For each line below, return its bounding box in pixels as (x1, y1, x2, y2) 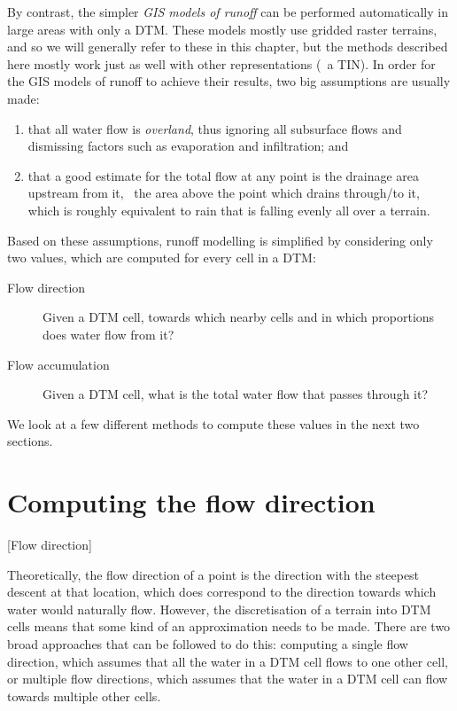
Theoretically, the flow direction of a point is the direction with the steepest (7, 565, 420, 583)
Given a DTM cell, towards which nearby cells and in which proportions (43, 308, 435, 326)
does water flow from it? (43, 324, 174, 343)
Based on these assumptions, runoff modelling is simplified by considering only (7, 230, 433, 249)
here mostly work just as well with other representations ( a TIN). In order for (7, 54, 436, 73)
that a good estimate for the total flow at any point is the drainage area (27, 166, 420, 184)
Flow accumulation (7, 355, 110, 373)
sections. (7, 432, 53, 450)
